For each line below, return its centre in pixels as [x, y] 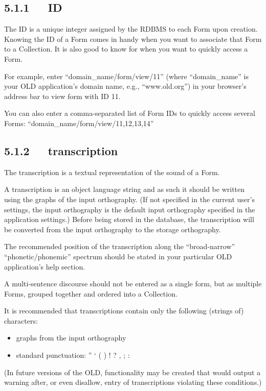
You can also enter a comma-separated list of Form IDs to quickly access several [130, 113]
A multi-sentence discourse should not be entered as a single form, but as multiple [133, 284]
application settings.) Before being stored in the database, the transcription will [129, 219]
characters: [21, 320]
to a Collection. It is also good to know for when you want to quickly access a [126, 49]
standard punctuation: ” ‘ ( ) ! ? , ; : [73, 355]
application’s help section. [45, 266]
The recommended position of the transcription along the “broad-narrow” [120, 246]
